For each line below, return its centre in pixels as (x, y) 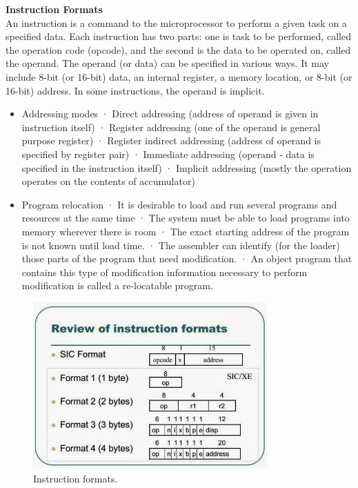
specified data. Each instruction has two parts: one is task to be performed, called (178, 36)
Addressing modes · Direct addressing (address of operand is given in (170, 114)
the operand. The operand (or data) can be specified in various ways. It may (167, 63)
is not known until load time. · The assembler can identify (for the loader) (181, 245)
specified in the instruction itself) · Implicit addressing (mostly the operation (187, 167)
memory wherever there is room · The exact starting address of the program (186, 231)
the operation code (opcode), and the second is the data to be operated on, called (178, 49)
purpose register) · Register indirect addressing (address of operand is (171, 140)
